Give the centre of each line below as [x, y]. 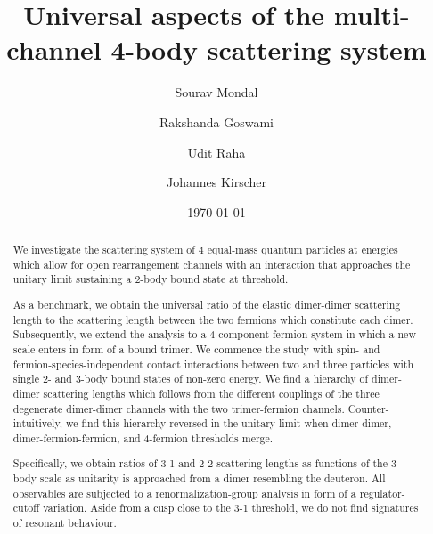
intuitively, [37, 423]
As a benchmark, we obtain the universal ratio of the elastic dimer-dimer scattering [207, 304]
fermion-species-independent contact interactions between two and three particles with [213, 364]
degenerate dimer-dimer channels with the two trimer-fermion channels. [179, 408]
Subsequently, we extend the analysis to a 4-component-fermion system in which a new [214, 334]
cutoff [26, 508]
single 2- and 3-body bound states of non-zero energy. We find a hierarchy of [191, 379]
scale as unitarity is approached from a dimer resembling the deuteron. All [212, 478]
